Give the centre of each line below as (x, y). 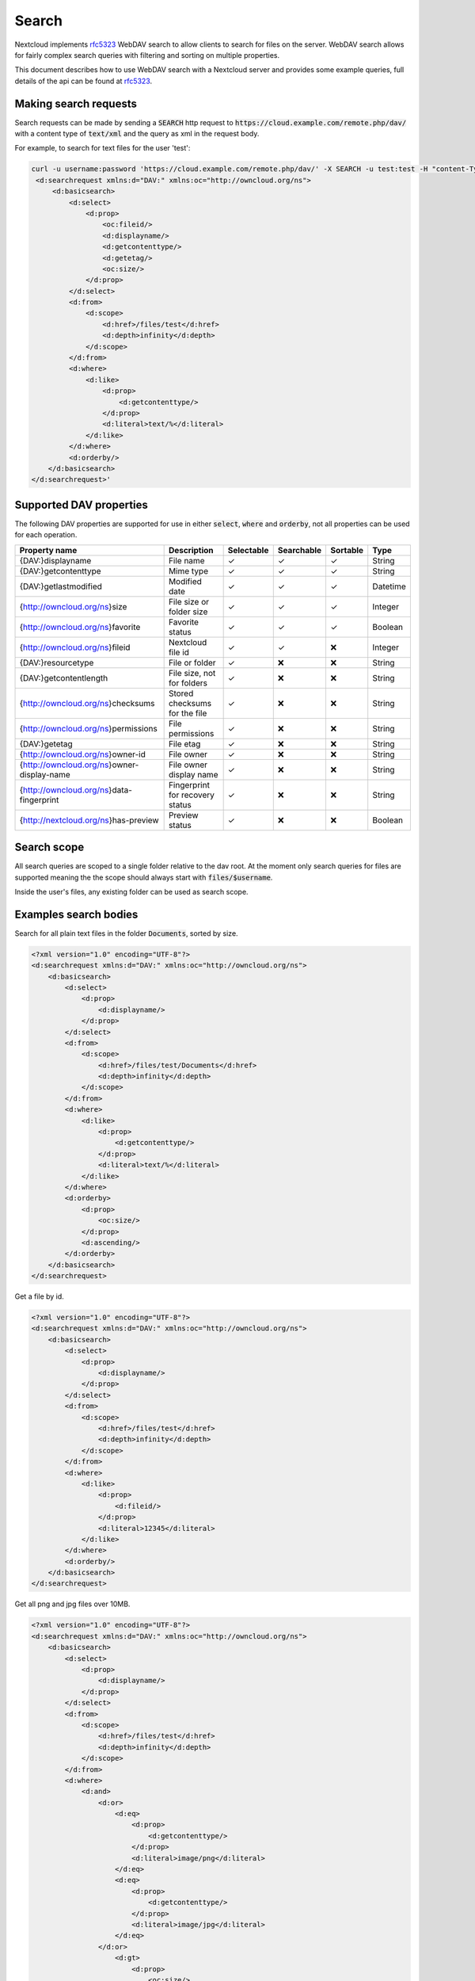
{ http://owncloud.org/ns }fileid (75, 647)
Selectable (248, 550)
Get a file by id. (40, 1296)
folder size (188, 612)
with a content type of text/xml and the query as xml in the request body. (137, 134)
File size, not (192, 673)
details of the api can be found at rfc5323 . (84, 81)
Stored (181, 693)
